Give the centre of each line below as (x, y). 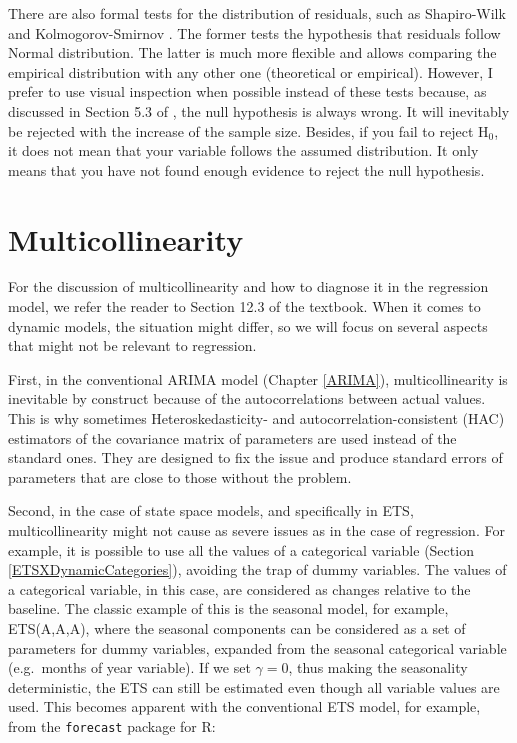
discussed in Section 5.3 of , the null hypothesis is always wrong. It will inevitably (259, 110)
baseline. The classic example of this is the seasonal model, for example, (228, 608)
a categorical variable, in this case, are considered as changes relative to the (239, 588)
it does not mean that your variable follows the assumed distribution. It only (243, 150)
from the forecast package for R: (112, 725)
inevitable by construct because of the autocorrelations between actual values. (247, 398)
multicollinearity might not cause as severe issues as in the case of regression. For (256, 530)
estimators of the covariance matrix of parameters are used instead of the (232, 437)
